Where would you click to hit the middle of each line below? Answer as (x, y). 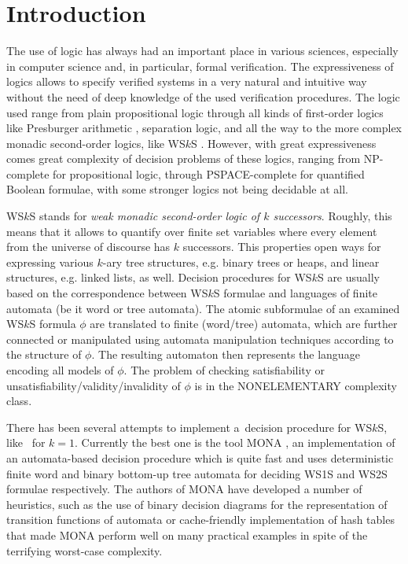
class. (19, 401)
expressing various (50, 262)
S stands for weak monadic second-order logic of (145, 216)
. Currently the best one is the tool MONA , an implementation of (235, 442)
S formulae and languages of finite (295, 293)
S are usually (349, 277)
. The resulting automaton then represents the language (226, 354)
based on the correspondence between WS (107, 293)
